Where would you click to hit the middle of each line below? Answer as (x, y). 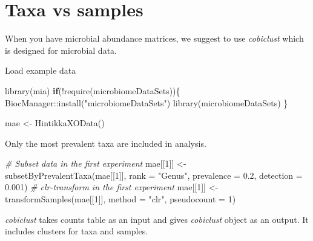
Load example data (41, 70)
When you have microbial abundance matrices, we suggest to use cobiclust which (154, 38)
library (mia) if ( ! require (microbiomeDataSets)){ (93, 90)
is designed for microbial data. (61, 50)
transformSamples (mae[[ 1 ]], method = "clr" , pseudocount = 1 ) (120, 199)
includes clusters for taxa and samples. (77, 231)
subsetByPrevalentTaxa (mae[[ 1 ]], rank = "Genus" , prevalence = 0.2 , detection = (154, 175)
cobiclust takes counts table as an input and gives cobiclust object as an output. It (157, 219)
